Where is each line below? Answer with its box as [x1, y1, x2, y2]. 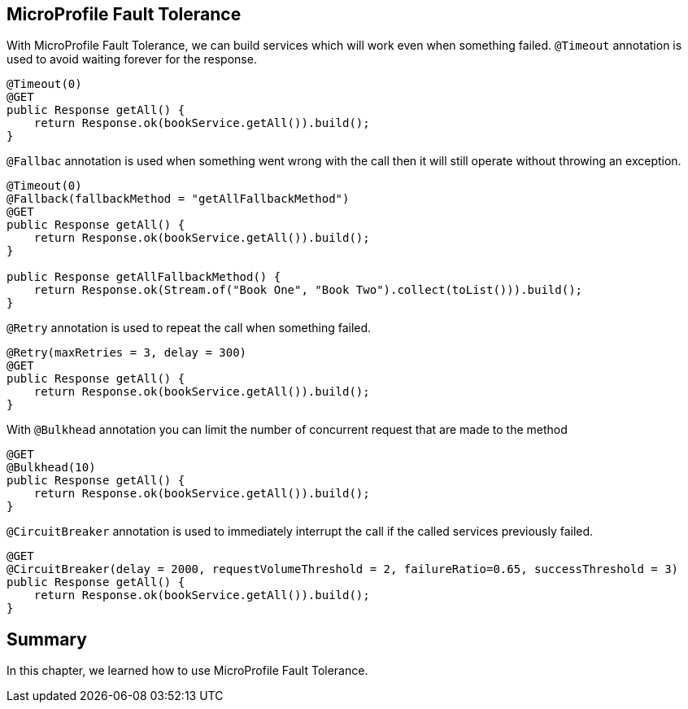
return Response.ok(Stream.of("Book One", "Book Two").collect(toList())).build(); [33, 283, 583, 297]
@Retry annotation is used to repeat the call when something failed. [7, 321, 372, 335]
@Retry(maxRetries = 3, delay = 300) [7, 346, 247, 360]
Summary [7, 628, 87, 650]
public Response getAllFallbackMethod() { [7, 270, 281, 284]
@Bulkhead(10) [7, 461, 96, 475]
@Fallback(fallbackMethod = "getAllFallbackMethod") [7, 192, 350, 206]
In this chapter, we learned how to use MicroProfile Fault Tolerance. [7, 663, 368, 678]
